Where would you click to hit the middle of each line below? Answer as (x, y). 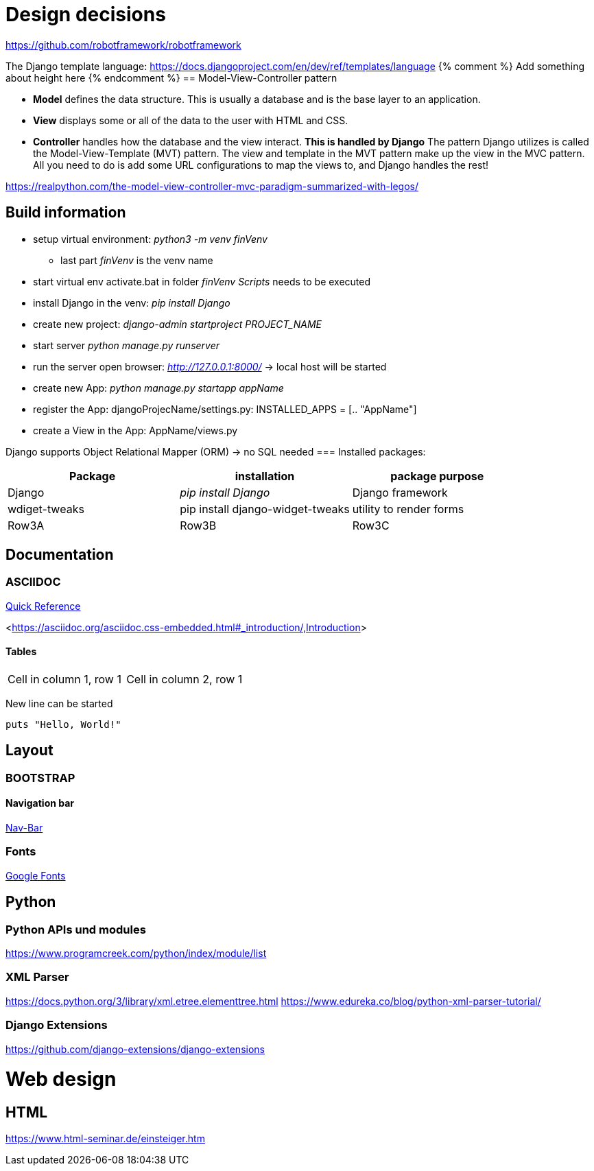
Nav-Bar (24, 828)
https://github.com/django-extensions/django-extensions (135, 1049)
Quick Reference (43, 606)
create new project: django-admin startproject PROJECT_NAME (177, 324)
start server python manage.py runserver (127, 345)
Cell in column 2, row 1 (185, 679)
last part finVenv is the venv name (137, 260)
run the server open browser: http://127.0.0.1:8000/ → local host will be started (210, 366)
